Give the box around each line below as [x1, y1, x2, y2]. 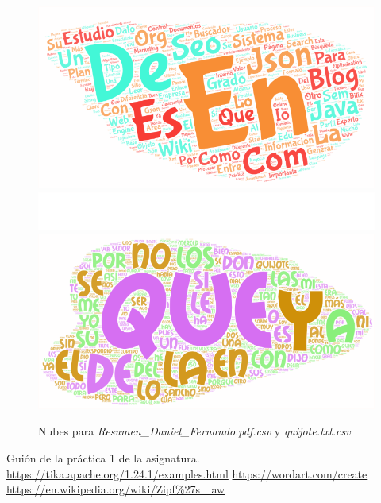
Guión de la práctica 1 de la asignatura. [6, 450, 200, 466]
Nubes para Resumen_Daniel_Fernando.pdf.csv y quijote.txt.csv [38, 423, 351, 439]
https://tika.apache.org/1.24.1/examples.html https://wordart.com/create [6, 465, 368, 482]
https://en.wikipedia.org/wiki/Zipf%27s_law [6, 481, 225, 497]
